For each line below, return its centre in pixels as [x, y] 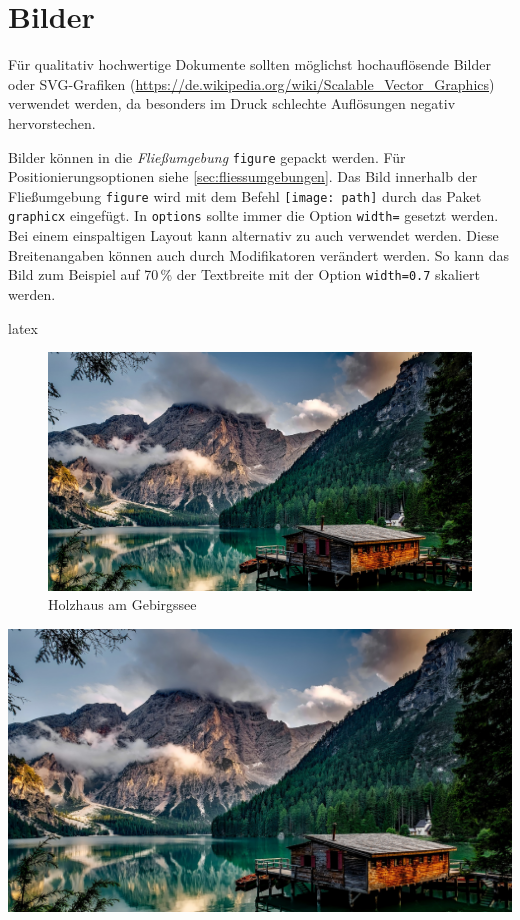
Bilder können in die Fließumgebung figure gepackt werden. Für [207, 156]
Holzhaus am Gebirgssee [122, 604]
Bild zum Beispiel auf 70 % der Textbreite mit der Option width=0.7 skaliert [244, 274]
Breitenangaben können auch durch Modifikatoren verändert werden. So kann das [259, 254]
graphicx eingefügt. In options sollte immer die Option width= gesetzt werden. [253, 215]
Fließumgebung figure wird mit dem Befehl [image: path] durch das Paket [245, 195]
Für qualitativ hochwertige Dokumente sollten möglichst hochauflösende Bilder [249, 64]
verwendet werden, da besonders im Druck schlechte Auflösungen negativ [232, 103]
